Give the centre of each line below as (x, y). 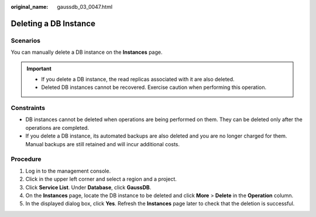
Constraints (28, 108)
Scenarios (26, 40)
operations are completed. (57, 128)
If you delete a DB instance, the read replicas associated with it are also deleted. (138, 79)
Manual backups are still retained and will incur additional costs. (103, 144)
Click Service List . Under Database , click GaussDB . (88, 187)
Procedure (26, 159)
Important (39, 68)
